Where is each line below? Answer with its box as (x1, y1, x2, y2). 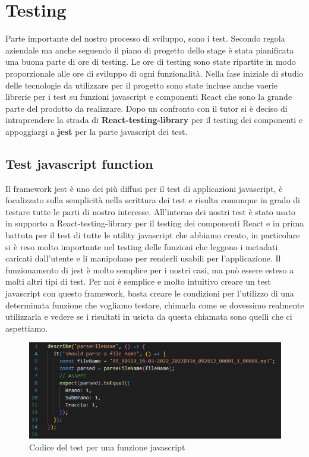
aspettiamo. (5, 322, 48, 334)
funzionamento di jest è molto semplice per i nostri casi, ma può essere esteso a (5, 263, 294, 276)
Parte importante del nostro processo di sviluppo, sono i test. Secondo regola (5, 32, 285, 45)
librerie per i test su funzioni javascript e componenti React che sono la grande (5, 90, 292, 103)
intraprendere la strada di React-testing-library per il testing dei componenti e (5, 114, 303, 126)
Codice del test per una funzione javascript (29, 440, 185, 453)
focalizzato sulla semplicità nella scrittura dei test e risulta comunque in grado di (5, 194, 300, 206)
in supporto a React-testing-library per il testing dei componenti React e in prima (5, 217, 304, 229)
